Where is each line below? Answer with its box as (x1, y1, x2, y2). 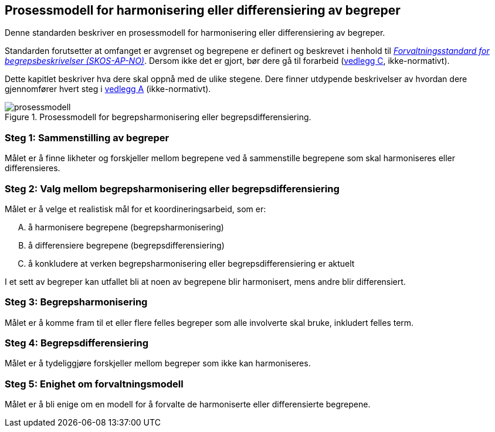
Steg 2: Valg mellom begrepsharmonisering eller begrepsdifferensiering (5, 182, 340, 195)
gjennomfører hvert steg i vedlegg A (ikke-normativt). (5, 84, 211, 94)
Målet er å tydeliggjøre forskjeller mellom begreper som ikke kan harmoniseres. (5, 358, 311, 369)
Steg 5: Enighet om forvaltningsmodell (5, 377, 184, 390)
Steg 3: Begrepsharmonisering (5, 296, 148, 308)
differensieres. (5, 163, 60, 174)
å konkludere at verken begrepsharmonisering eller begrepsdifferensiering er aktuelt (28, 258, 355, 268)
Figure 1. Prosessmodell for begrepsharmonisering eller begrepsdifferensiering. (5, 112, 311, 123)
